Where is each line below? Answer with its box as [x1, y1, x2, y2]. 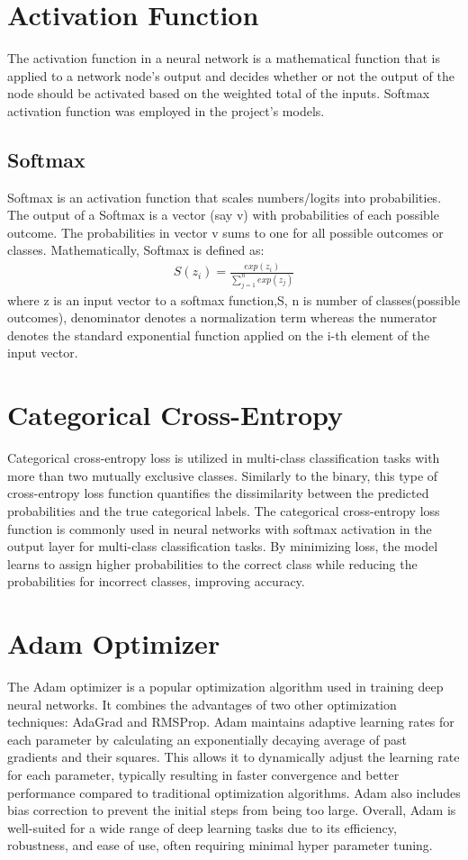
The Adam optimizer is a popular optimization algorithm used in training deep [7, 677, 444, 695]
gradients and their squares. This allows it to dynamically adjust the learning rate [7, 747, 460, 766]
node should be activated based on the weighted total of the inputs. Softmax [7, 84, 430, 103]
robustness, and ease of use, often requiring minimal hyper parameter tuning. [7, 836, 433, 855]
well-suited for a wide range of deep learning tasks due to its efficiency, [7, 818, 397, 837]
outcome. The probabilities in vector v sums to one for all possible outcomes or [7, 222, 444, 241]
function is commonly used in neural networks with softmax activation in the [7, 519, 432, 538]
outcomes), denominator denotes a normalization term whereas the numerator [7, 308, 437, 327]
